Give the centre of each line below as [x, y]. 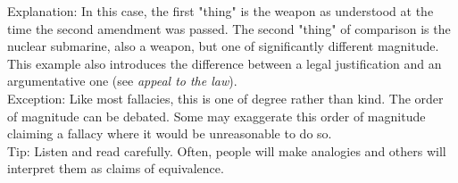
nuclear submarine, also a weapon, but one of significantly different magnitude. [223, 46]
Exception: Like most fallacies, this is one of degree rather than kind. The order [225, 98]
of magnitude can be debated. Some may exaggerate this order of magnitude [217, 116]
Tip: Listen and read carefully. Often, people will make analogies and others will [227, 150]
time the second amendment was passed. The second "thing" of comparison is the [229, 28]
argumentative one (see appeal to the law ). [122, 81]
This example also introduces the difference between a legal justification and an [225, 63]
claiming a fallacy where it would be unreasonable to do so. [170, 133]
